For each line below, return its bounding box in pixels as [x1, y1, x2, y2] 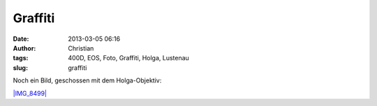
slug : [13, 63, 28, 72]
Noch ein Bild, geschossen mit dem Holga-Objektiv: [13, 76, 162, 85]
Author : [13, 44, 36, 52]
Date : [13, 35, 29, 43]
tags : [13, 54, 29, 62]
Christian [68, 44, 94, 52]
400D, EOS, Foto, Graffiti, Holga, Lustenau [68, 54, 190, 62]
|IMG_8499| [13, 89, 47, 97]
